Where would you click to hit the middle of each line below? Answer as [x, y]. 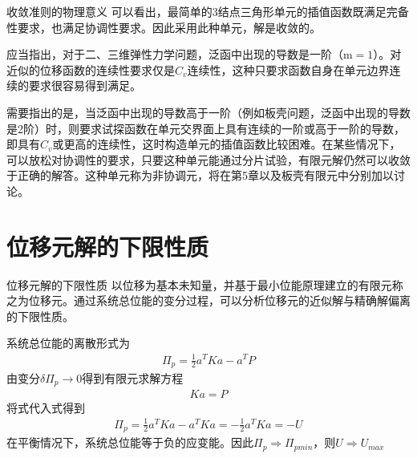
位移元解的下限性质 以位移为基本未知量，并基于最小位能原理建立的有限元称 [205, 284]
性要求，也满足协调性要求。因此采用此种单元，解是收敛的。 [164, 27]
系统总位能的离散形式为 [68, 343]
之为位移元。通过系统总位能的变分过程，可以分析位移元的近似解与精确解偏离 [208, 300]
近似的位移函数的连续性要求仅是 [91, 69]
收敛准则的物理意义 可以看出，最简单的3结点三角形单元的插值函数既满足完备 [208, 11]
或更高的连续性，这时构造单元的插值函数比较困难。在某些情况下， [227, 144]
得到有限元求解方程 [133, 378]
